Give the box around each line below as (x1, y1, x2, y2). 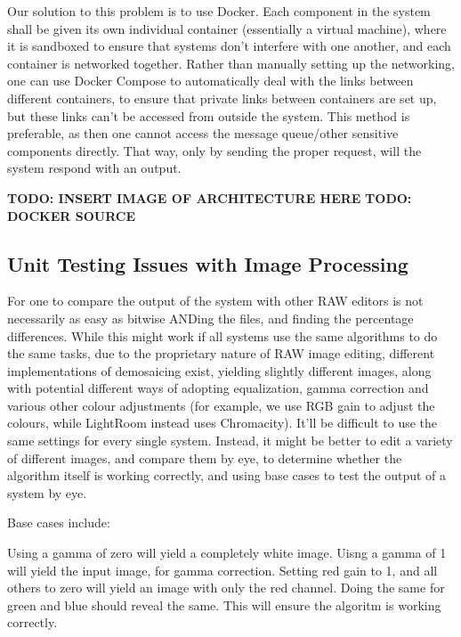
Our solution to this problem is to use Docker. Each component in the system (7, 2, 431, 20)
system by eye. (7, 483, 87, 502)
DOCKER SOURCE (7, 206, 136, 225)
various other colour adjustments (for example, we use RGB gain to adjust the (7, 396, 435, 414)
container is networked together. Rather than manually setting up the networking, (7, 53, 456, 72)
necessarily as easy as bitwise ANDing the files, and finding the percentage (7, 308, 414, 327)
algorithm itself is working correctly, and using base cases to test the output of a (7, 466, 447, 485)
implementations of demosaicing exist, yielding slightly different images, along (7, 361, 432, 380)
